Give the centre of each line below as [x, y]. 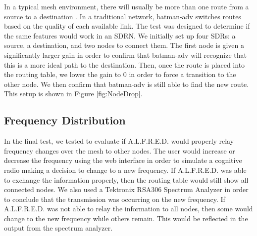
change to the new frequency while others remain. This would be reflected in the [126, 218]
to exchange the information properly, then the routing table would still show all [126, 179]
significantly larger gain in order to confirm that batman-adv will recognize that [125, 55]
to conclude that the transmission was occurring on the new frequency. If [115, 199]
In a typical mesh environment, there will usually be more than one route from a [127, 6]
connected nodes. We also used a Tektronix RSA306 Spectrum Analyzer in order [126, 189]
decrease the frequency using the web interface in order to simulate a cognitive [123, 160]
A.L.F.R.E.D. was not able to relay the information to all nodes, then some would [128, 209]
